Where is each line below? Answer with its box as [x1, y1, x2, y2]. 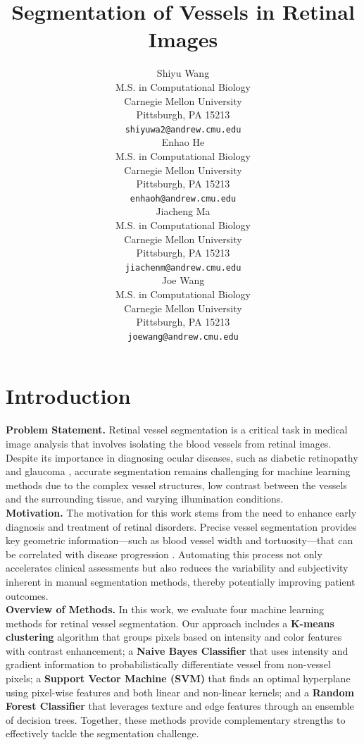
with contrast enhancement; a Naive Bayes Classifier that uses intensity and [6, 643, 349, 658]
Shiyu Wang [156, 66, 210, 80]
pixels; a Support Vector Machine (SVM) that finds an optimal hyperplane [6, 671, 351, 686]
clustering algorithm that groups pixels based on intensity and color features [6, 629, 342, 644]
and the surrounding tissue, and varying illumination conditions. [6, 491, 284, 506]
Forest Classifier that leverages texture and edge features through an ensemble [6, 698, 354, 713]
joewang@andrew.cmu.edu [127, 331, 239, 342]
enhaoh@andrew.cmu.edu [130, 193, 237, 204]
